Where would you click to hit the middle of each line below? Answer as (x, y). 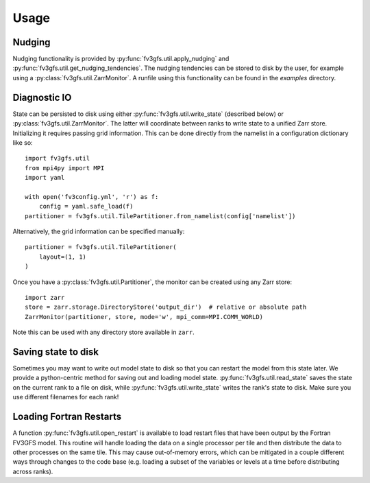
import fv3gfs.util (58, 158)
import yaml (45, 178)
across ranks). (33, 471)
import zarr (45, 297)
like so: (23, 142)
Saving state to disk (56, 352)
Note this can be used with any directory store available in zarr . (103, 332)
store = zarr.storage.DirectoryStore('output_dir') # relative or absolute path (166, 307)
